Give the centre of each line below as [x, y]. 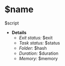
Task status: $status [39, 43]
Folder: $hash [33, 48]
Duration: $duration [39, 53]
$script [12, 23]
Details [19, 32]
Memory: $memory [38, 58]
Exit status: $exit [36, 38]
